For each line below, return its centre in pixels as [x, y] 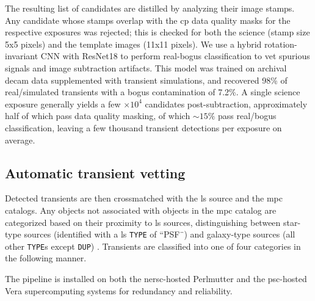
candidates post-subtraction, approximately [226, 103]
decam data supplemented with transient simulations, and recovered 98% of [146, 80]
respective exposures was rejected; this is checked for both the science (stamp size [157, 32]
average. [20, 140]
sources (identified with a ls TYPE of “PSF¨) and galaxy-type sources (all [160, 234]
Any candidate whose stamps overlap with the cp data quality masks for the [148, 20]
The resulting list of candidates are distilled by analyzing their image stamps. [150, 8]
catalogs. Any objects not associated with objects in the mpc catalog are [141, 210]
